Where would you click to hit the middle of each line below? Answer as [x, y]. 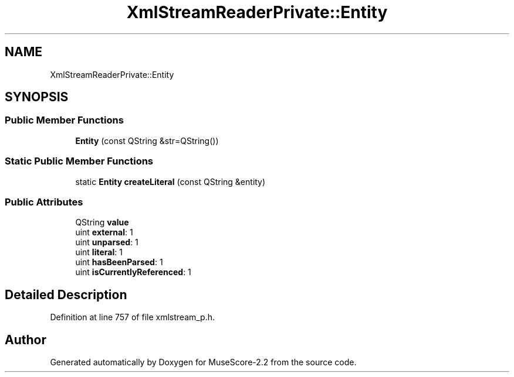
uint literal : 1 [99, 252]
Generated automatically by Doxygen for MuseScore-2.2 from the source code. [203, 362]
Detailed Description [66, 294]
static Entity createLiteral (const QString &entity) [170, 181]
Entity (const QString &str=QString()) [147, 140]
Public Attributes [44, 202]
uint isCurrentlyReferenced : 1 [133, 272]
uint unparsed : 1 [107, 242]
